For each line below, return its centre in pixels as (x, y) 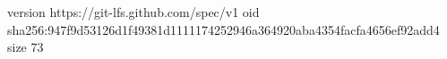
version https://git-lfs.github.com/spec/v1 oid (133, 12)
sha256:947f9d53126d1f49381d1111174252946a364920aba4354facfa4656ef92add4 (223, 29)
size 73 (26, 47)
